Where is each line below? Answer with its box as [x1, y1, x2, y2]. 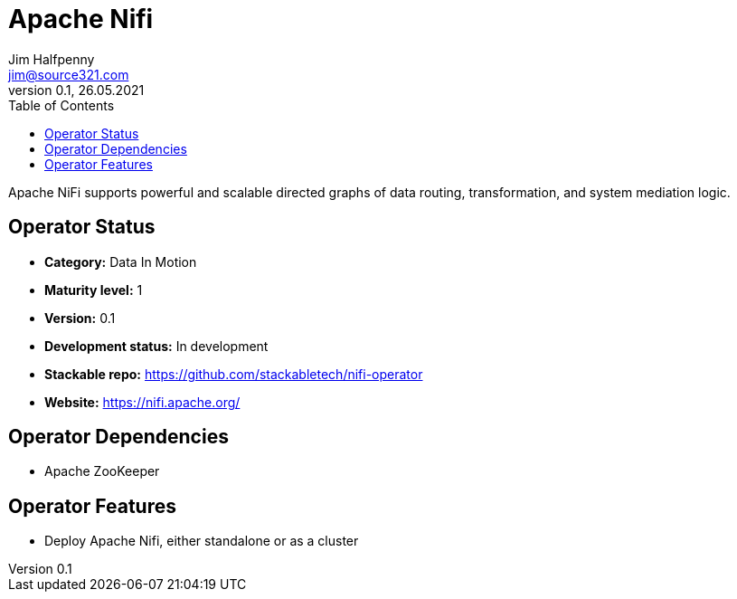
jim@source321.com [8, 66, 129, 82]
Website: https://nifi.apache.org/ [44, 394, 241, 410]
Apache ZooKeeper [44, 463, 160, 480]
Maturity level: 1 [44, 281, 143, 298]
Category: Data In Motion [44, 253, 197, 270]
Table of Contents [8, 97, 115, 113]
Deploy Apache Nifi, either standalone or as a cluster [44, 533, 359, 549]
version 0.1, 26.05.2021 [8, 81, 145, 98]
